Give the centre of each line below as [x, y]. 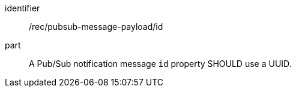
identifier [23, 8]
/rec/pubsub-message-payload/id [96, 27]
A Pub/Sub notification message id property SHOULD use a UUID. [160, 64]
